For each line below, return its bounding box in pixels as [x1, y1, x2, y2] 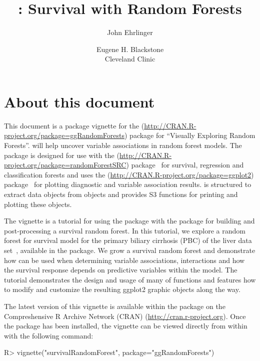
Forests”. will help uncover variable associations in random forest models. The [4, 140, 242, 150]
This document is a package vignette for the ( [4, 120, 144, 130]
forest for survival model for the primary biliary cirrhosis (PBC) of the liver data [4, 235, 252, 245]
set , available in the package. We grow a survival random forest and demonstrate [4, 244, 255, 255]
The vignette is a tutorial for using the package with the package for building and [4, 215, 255, 226]
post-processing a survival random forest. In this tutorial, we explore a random [4, 225, 245, 235]
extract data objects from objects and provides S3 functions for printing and [4, 189, 238, 199]
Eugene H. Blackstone [96, 43, 164, 54]
